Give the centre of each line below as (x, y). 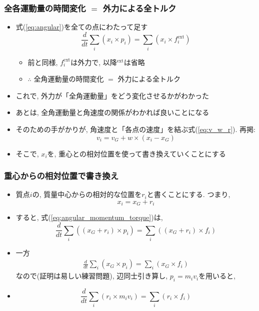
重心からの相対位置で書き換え (61, 176)
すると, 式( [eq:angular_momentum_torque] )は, (89, 217)
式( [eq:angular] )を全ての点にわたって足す (82, 27)
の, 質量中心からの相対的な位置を (87, 194)
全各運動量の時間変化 (45, 8)
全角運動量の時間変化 (69, 79)
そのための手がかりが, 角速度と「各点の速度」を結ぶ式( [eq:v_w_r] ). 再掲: (135, 129)
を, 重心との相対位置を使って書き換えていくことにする (136, 153)
